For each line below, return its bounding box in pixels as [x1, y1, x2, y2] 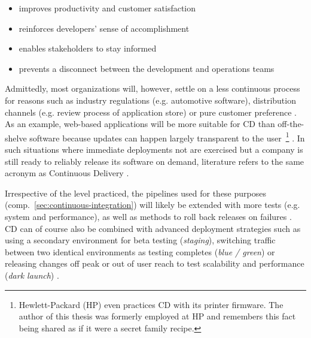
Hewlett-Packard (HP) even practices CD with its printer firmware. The [19, 298, 283, 310]
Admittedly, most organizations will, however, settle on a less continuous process [5, 82, 300, 95]
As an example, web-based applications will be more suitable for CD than [5, 117, 275, 130]
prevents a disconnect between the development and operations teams [19, 62, 275, 74]
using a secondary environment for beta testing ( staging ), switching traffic [5, 234, 276, 246]
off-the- [278, 117, 304, 130]
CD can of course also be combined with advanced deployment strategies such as [5, 222, 301, 234]
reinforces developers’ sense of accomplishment [19, 22, 190, 34]
